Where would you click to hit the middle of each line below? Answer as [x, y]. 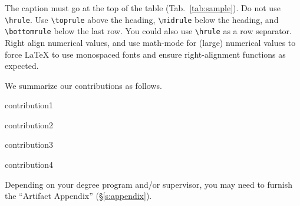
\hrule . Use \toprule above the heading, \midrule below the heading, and [142, 19]
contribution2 [29, 124]
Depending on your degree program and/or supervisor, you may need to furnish [149, 184]
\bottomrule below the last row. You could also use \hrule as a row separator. [148, 31]
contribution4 [29, 165]
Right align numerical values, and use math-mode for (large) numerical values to [150, 42]
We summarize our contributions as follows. [83, 85]
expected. [22, 66]
